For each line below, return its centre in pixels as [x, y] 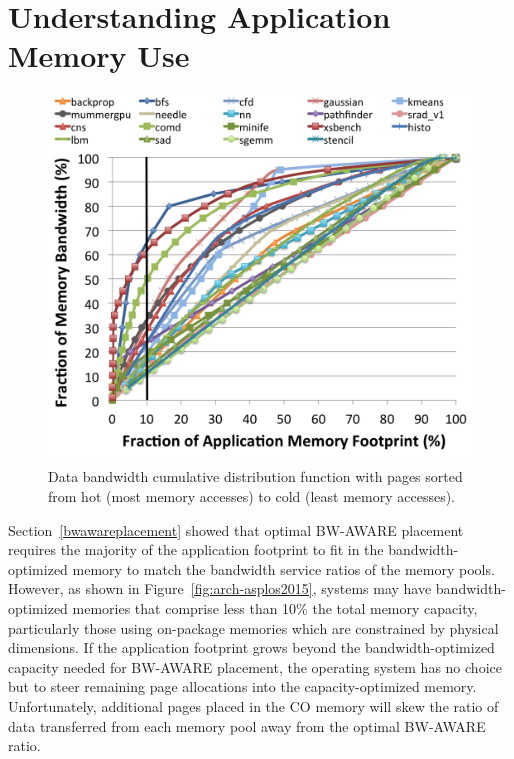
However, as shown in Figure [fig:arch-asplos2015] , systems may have [220, 588]
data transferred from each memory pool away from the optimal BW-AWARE [247, 725]
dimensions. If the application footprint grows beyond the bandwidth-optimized [251, 647]
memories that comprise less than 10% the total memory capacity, [275, 607]
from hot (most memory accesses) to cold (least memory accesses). [251, 496]
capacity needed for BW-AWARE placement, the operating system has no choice [255, 666]
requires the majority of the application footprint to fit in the [196, 549]
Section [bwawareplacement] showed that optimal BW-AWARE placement [236, 529]
